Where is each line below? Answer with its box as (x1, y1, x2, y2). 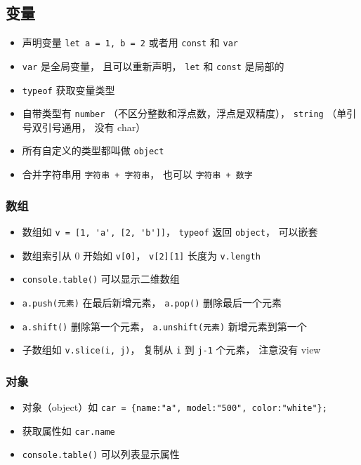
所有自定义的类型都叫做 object (22, 143, 164, 158)
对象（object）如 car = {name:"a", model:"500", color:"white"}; (22, 400, 327, 415)
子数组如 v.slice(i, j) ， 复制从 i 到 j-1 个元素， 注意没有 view (22, 342, 321, 357)
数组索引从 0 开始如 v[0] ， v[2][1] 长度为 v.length (22, 248, 261, 262)
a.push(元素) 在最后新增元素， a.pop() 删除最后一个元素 (22, 295, 282, 309)
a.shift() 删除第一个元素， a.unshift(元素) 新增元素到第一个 (22, 318, 307, 333)
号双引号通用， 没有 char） (22, 119, 146, 134)
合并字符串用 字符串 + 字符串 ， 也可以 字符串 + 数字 (22, 167, 253, 182)
